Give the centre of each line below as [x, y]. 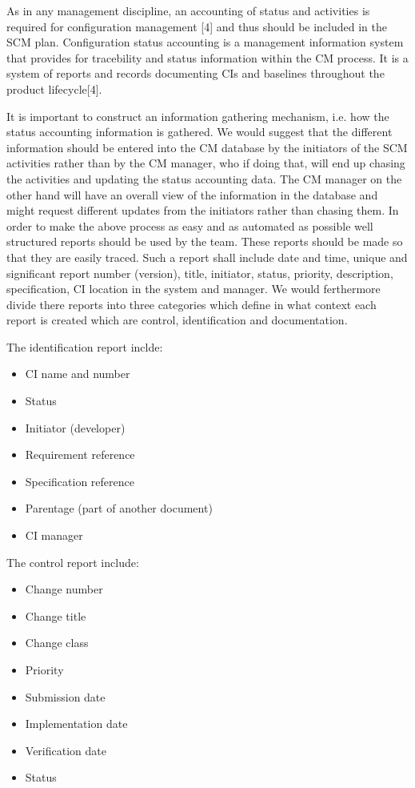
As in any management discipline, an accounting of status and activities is [188, 10]
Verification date [66, 750]
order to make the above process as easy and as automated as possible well [190, 225]
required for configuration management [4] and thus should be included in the [197, 26]
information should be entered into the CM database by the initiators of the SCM [207, 147]
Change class [57, 643]
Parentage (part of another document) [119, 508]
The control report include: [73, 562]
